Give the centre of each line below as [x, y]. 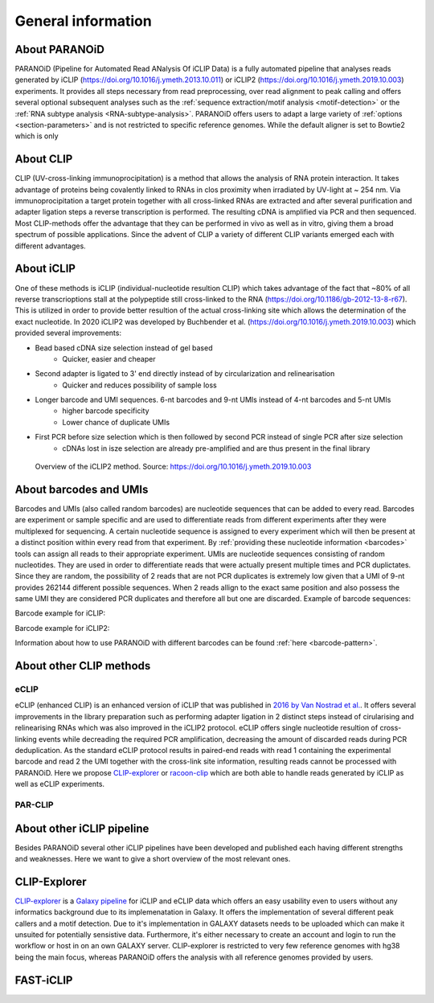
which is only [37, 136]
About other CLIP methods [83, 666]
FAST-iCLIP [44, 980]
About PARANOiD [59, 49]
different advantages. [50, 246]
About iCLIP [45, 269]
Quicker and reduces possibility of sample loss [139, 385]
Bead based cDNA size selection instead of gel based [124, 348]
